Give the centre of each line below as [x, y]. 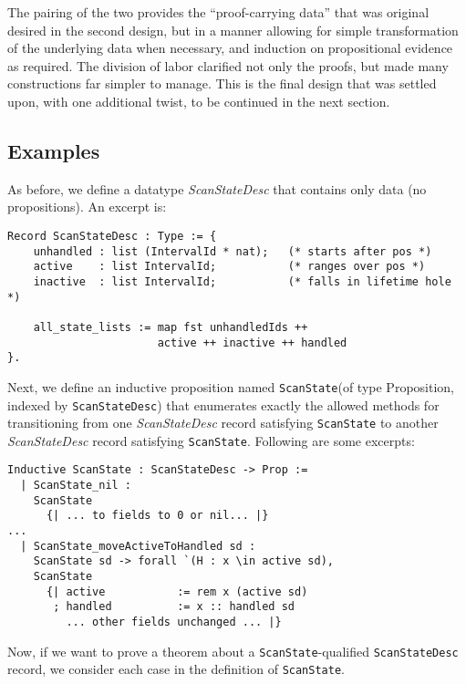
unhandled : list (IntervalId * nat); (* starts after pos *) [233, 251]
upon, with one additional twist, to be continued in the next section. [199, 101]
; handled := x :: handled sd [174, 607]
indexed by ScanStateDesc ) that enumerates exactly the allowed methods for [223, 404]
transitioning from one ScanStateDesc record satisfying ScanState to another [223, 423]
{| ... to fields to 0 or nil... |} [157, 516]
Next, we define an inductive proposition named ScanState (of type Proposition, [231, 386]
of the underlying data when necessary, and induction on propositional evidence [230, 48]
